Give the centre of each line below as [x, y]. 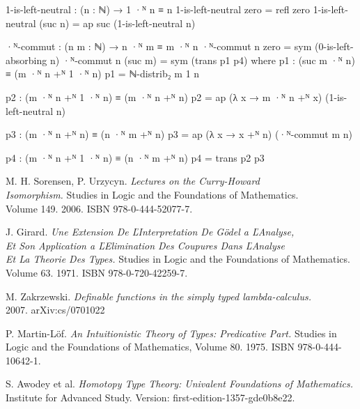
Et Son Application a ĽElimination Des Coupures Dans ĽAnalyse [145, 245]
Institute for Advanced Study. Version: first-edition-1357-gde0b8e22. [150, 398]
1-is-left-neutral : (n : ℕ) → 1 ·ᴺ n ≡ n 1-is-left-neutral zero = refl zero [158, 9]
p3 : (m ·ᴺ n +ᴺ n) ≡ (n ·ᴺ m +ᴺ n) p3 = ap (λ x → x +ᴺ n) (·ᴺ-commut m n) [179, 134]
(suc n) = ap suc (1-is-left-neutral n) [117, 23]
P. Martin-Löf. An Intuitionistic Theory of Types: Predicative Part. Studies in [171, 333]
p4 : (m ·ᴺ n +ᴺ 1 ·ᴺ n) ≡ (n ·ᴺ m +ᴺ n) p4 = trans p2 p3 [135, 157]
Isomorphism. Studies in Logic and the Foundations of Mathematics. [152, 194]
